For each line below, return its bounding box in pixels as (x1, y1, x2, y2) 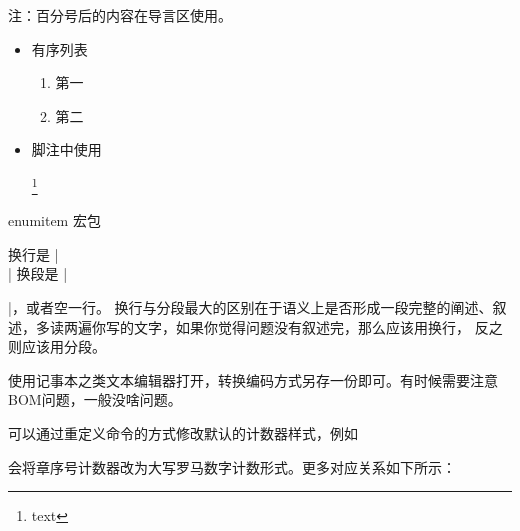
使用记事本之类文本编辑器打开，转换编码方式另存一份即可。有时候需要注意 (8, 369, 498, 390)
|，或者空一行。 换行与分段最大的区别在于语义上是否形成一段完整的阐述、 (8, 297, 493, 317)
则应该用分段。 (8, 336, 106, 357)
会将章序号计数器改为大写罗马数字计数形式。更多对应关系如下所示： (8, 456, 456, 477)
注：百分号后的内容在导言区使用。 (8, 5, 232, 25)
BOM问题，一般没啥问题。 (8, 389, 182, 410)
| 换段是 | (8, 263, 68, 284)
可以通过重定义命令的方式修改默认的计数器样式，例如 (8, 422, 358, 443)
